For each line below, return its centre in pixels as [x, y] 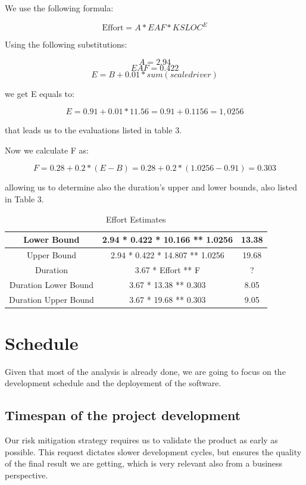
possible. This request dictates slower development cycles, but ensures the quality [153, 451]
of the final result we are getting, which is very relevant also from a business [144, 463]
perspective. [26, 475]
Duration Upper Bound [51, 299]
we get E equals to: [40, 93]
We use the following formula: [59, 8]
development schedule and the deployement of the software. [113, 383]
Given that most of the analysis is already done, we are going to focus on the [145, 371]
